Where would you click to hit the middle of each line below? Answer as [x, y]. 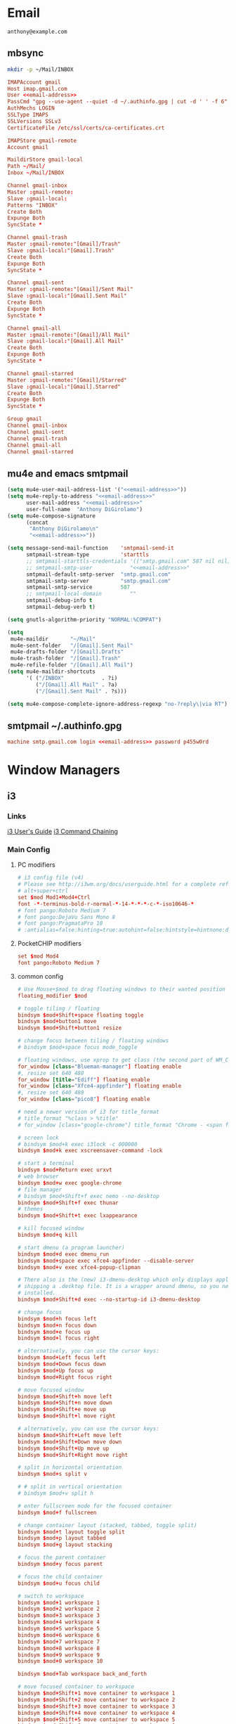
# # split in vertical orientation [70, 1487]
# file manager [40, 1190]
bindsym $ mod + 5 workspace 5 [59, 1629]
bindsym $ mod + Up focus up [55, 1370]
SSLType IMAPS [28, 115]
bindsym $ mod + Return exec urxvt [65, 1170]
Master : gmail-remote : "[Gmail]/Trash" [64, 244]
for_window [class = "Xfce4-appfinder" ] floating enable [99, 1086]
